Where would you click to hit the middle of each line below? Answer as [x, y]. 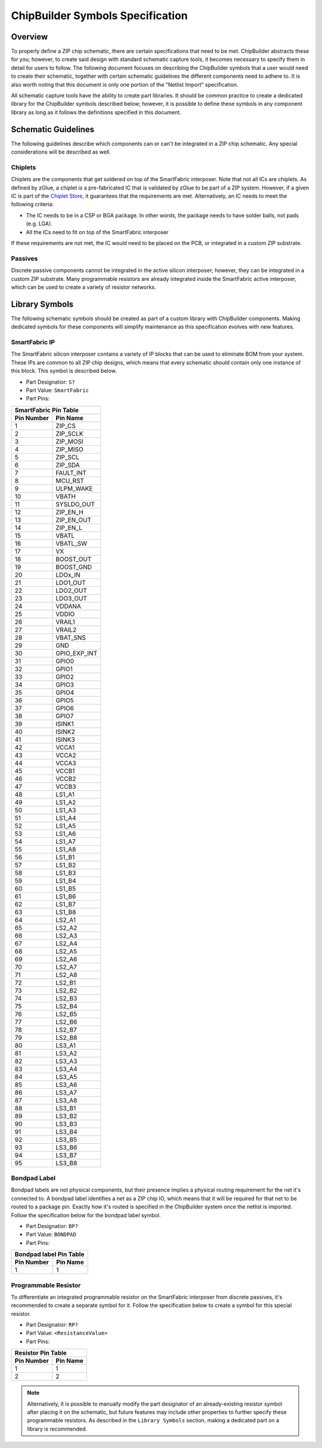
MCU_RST [70, 480]
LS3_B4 [66, 1131]
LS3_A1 [66, 1045]
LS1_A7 [66, 841]
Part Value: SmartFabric [58, 390]
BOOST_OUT [74, 559]
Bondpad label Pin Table [49, 1254]
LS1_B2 [66, 865]
